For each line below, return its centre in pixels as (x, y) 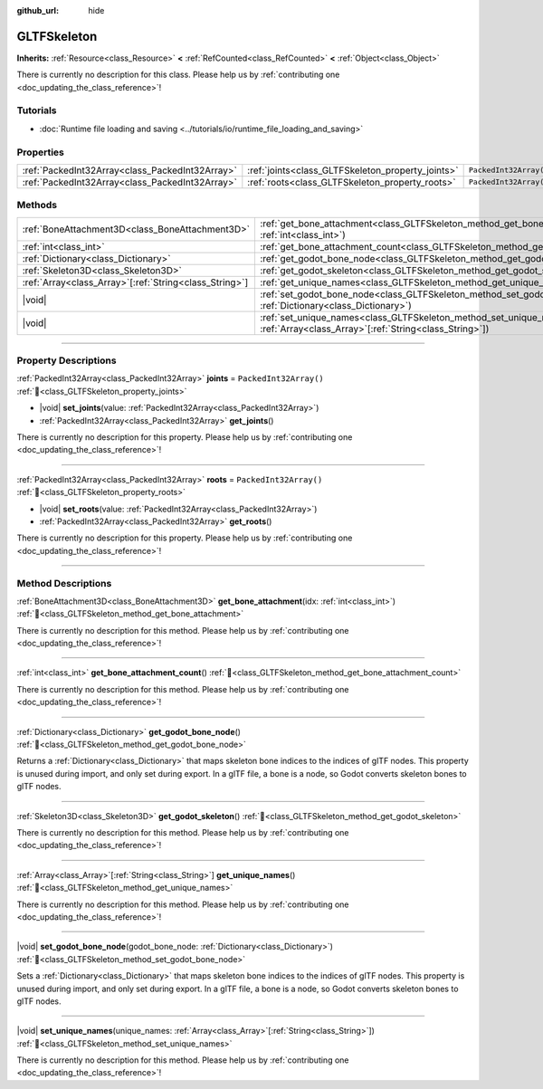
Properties (41, 152)
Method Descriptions (64, 583)
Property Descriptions (67, 360)
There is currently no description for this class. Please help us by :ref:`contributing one (178, 75)
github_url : (38, 10)
